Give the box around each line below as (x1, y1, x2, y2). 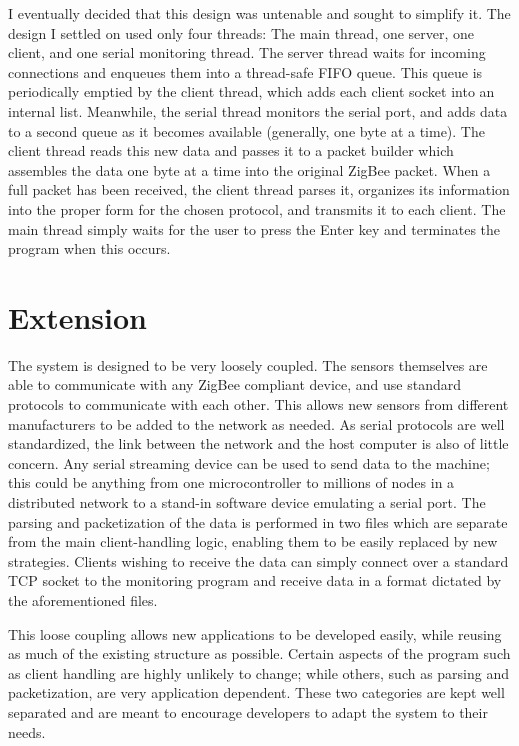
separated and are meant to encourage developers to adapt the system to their (8, 701, 488, 722)
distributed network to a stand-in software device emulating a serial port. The (8, 492, 486, 512)
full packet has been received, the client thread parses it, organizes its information (8, 179, 510, 200)
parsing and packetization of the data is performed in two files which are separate (8, 511, 508, 532)
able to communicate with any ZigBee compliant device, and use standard (8, 374, 462, 395)
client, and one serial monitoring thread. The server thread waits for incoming (8, 42, 486, 63)
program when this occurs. (8, 238, 171, 259)
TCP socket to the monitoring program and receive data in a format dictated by (8, 570, 502, 591)
